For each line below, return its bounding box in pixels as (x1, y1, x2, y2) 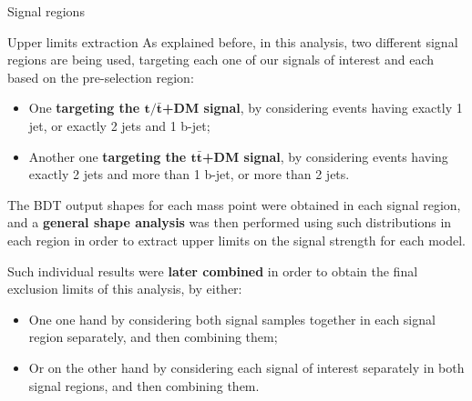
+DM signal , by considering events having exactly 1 (162, 98, 463, 117)
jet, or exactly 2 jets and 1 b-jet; (28, 115, 210, 135)
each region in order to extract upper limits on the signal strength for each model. (7, 230, 466, 249)
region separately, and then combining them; (28, 327, 278, 346)
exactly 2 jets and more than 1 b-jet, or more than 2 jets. (28, 165, 350, 184)
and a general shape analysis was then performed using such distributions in (7, 213, 452, 232)
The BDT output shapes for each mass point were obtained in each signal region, (7, 195, 461, 214)
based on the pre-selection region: (7, 67, 194, 86)
